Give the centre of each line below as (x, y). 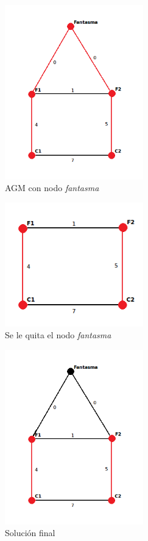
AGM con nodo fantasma (52, 188)
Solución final (30, 533)
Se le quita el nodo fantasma (58, 335)
